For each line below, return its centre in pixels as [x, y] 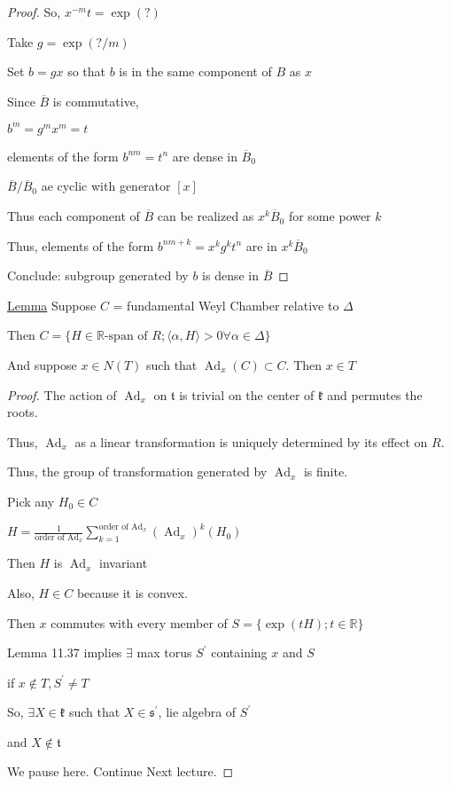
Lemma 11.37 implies [65, 652]
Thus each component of [74, 216]
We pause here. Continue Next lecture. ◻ [121, 771]
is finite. [326, 472]
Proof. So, [34, 12]
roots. [23, 412]
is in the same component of [195, 71]
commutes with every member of [139, 622]
